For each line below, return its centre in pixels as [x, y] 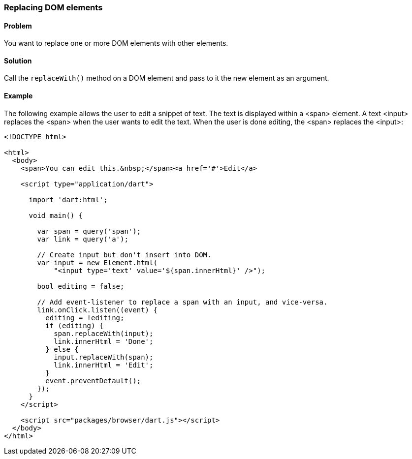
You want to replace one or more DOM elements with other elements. [116, 43]
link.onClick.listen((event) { [97, 310]
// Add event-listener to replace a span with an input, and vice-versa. [182, 302]
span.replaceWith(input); [104, 333]
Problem [18, 26]
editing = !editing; [85, 318]
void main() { [56, 215]
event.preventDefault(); [93, 381]
